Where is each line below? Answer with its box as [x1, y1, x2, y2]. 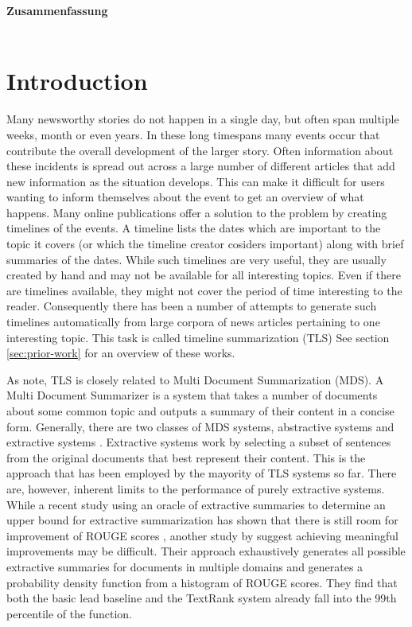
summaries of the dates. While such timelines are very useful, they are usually [6, 251, 387, 267]
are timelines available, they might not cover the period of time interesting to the [6, 282, 402, 298]
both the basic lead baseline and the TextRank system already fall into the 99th [6, 590, 397, 606]
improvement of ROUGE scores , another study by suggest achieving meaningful [6, 527, 398, 543]
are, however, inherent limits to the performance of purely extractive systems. [6, 480, 385, 497]
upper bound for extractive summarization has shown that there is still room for [6, 512, 398, 528]
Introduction [6, 64, 148, 97]
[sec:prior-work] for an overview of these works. [6, 345, 235, 361]
